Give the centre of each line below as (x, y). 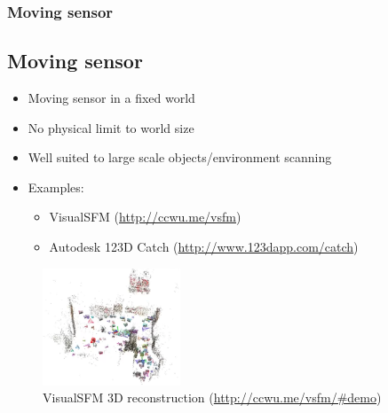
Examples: (56, 187)
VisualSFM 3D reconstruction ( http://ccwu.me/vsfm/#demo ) (212, 397)
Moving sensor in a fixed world (111, 98)
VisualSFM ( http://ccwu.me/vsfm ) (145, 217)
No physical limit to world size (111, 127)
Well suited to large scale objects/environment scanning (180, 157)
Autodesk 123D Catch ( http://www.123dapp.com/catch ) (204, 247)
